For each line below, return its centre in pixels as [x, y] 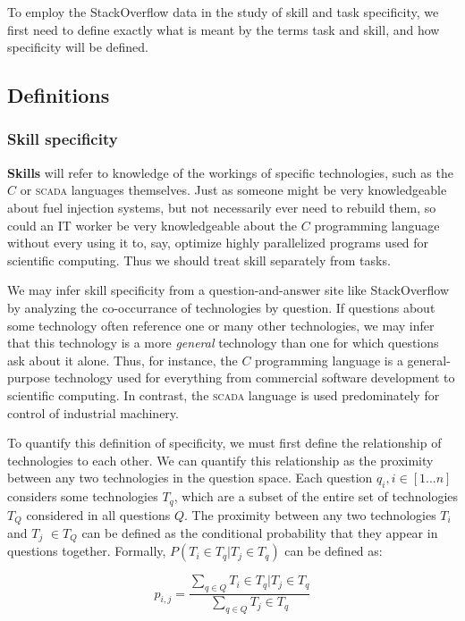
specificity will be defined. [78, 47]
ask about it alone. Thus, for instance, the [123, 360]
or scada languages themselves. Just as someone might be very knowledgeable [233, 190]
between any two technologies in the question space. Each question [190, 478]
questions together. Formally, [87, 551]
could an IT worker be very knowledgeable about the [152, 225]
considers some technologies [83, 496]
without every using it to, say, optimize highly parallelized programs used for [218, 243]
